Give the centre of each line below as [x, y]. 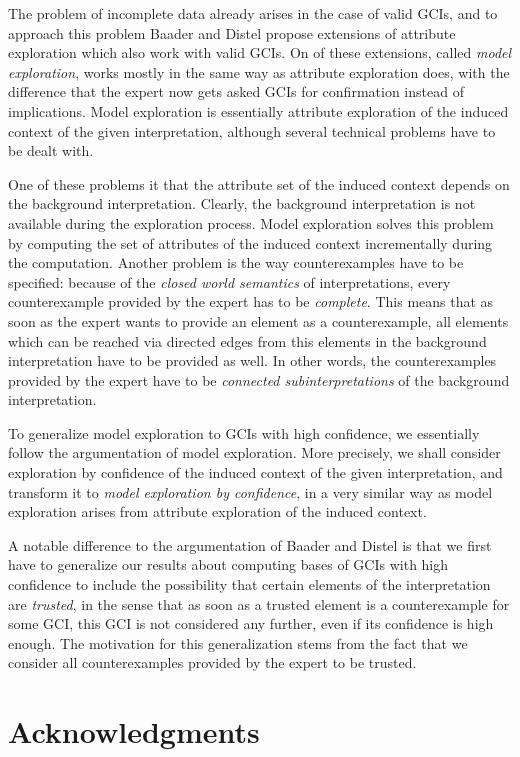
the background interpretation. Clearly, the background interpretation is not [242, 203]
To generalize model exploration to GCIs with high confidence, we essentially [244, 432]
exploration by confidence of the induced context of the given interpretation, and [255, 472]
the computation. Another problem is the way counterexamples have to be [236, 262]
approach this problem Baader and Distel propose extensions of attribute [232, 32]
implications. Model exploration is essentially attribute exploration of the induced [258, 110]
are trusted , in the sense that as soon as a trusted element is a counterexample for [259, 603]
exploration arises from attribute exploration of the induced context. [217, 511]
